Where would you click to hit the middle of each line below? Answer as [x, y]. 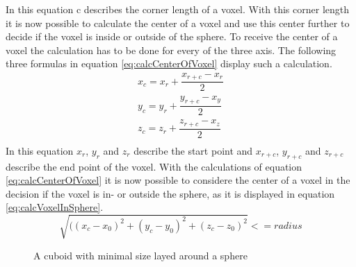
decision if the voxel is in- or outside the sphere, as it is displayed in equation [170, 193]
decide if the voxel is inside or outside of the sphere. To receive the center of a [172, 36]
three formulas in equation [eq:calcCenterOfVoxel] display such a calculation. [169, 63]
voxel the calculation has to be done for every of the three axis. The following [171, 50]
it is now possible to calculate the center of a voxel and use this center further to [178, 23]
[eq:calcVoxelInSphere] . [55, 207]
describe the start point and [193, 150]
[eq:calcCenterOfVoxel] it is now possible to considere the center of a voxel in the [178, 180]
